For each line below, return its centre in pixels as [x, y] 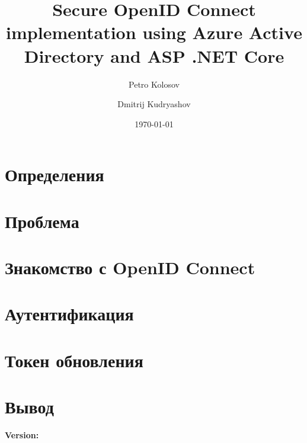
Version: [22, 435]
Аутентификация [69, 314]
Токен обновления [74, 360]
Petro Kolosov [154, 84]
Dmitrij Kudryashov [154, 104]
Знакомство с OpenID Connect [130, 267]
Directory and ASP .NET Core [154, 55]
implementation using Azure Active [154, 32]
